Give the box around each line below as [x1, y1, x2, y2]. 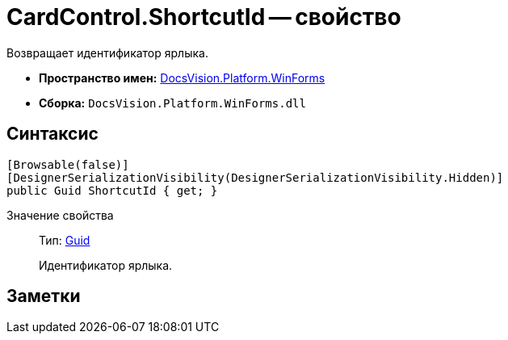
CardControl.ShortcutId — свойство [6, 3, 401, 31]
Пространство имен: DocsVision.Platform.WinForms [39, 70, 325, 85]
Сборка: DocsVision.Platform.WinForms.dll [39, 95, 306, 110]
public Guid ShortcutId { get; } [6, 183, 218, 197]
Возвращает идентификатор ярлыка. [6, 45, 208, 60]
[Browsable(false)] [6, 157, 129, 171]
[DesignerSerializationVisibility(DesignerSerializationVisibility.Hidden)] [6, 170, 504, 184]
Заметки [6, 286, 81, 307]
